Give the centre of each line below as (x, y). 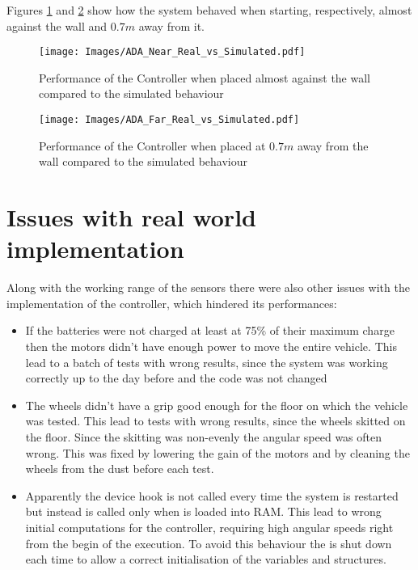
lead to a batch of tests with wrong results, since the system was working (207, 362)
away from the (333, 145)
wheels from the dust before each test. (120, 469)
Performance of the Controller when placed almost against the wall (205, 77)
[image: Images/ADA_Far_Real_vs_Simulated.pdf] (169, 120)
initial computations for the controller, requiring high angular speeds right (209, 527)
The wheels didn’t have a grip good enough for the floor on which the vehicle (217, 405)
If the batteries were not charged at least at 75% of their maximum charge (210, 330)
